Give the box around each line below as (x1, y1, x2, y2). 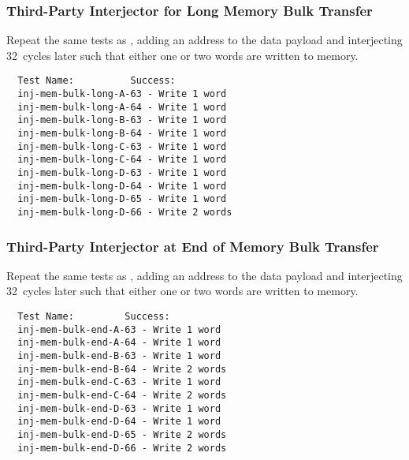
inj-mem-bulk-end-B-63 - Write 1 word (17, 350, 221, 361)
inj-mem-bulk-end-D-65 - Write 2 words (17, 428, 227, 440)
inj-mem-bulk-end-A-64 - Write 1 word (17, 337, 221, 349)
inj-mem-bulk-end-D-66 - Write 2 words (17, 442, 227, 454)
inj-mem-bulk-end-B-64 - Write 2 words (17, 363, 227, 375)
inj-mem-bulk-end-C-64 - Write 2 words (17, 389, 227, 401)
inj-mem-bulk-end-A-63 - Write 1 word (17, 323, 221, 335)
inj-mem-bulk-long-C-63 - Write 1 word (17, 140, 227, 152)
